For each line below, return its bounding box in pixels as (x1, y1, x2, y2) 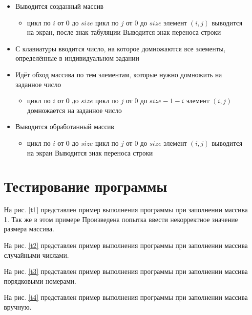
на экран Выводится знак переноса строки (27, 147, 153, 157)
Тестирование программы (4, 176, 168, 196)
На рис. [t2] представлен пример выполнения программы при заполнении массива (4, 240, 248, 250)
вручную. (4, 302, 32, 312)
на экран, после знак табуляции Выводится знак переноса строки (27, 27, 221, 37)
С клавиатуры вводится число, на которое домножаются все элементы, (15, 43, 226, 53)
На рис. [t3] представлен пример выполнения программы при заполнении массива (4, 266, 248, 276)
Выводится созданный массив (15, 1, 104, 11)
